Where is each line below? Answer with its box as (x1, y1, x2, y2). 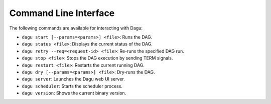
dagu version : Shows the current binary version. (22, 90, 126, 96)
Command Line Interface (9, 7, 115, 18)
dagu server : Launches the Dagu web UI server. (22, 76, 125, 82)
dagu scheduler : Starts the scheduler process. (22, 83, 123, 89)
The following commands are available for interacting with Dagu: (9, 25, 143, 31)
